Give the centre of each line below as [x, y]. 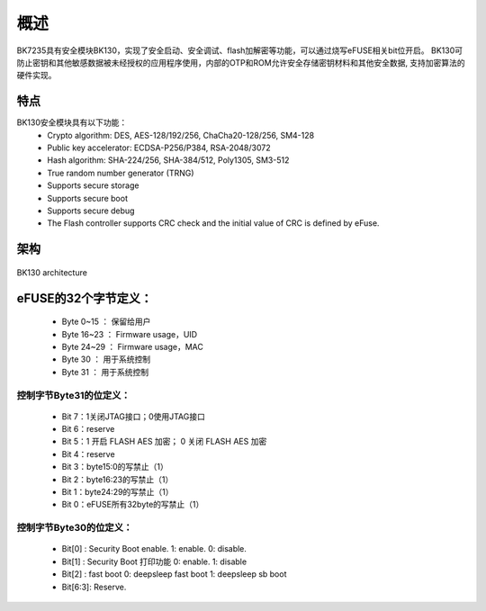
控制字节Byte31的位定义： [73, 395]
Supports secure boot [87, 198]
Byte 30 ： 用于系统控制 [106, 359]
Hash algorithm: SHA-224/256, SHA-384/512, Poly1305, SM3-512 [168, 160]
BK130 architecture [52, 272]
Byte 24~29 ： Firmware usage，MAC [133, 346]
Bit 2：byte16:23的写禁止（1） [117, 479]
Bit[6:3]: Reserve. [94, 587]
